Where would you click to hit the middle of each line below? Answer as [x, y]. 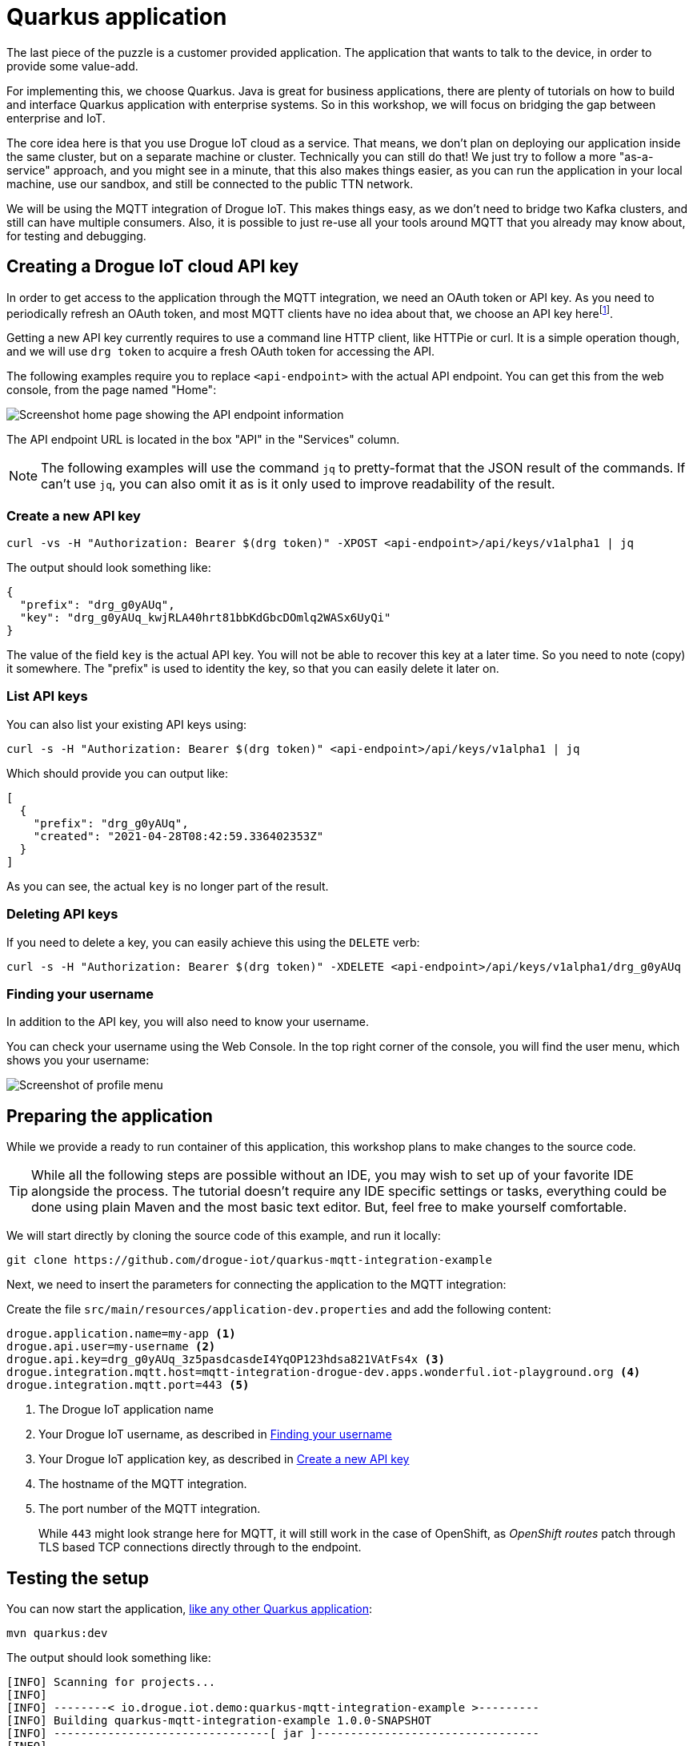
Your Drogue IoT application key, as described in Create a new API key [224, 1459]
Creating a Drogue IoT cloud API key [153, 267]
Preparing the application [110, 1116]
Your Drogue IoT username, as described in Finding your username [215, 1434]
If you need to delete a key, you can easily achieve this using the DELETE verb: [213, 942]
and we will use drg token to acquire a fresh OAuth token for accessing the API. [221, 352]
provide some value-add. [72, 66]
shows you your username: [78, 1060]
